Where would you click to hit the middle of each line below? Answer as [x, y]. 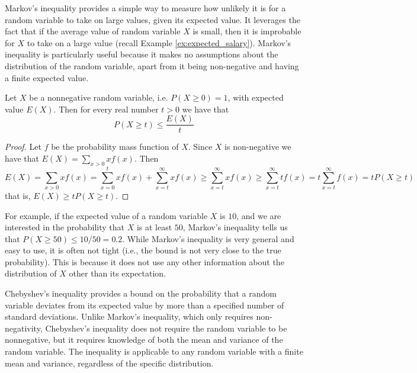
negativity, [24, 328]
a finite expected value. [47, 77]
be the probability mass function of [115, 147]
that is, [18, 195]
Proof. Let [23, 147]
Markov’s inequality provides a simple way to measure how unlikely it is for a [145, 8]
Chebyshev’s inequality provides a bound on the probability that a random [141, 293]
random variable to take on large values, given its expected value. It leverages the [153, 19]
